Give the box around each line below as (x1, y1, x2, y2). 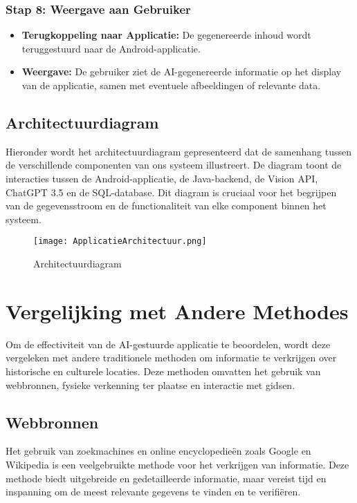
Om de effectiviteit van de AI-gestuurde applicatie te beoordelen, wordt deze (6, 336, 331, 351)
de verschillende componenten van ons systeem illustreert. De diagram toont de (6, 158, 342, 172)
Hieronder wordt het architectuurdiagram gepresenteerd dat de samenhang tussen (6, 144, 351, 158)
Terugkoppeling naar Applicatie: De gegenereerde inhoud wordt (21, 28, 311, 42)
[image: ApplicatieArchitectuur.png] (33, 236, 207, 247)
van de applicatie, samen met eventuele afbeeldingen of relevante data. (21, 78, 321, 92)
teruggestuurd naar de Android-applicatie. (21, 41, 201, 55)
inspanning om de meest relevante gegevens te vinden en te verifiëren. (6, 484, 301, 499)
